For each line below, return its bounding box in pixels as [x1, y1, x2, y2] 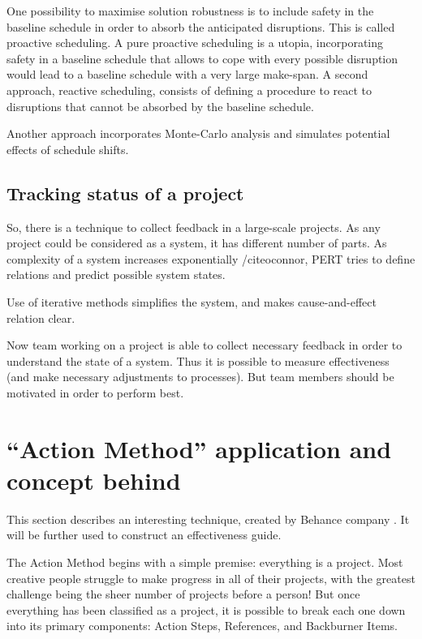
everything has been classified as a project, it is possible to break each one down [6, 601, 406, 618]
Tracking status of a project [6, 180, 244, 205]
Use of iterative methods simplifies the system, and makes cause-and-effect [6, 293, 377, 310]
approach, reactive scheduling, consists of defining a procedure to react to [6, 81, 372, 98]
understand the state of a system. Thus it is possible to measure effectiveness [6, 352, 390, 369]
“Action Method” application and [6, 431, 392, 465]
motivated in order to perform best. [6, 384, 184, 401]
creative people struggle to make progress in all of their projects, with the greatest [6, 569, 416, 586]
